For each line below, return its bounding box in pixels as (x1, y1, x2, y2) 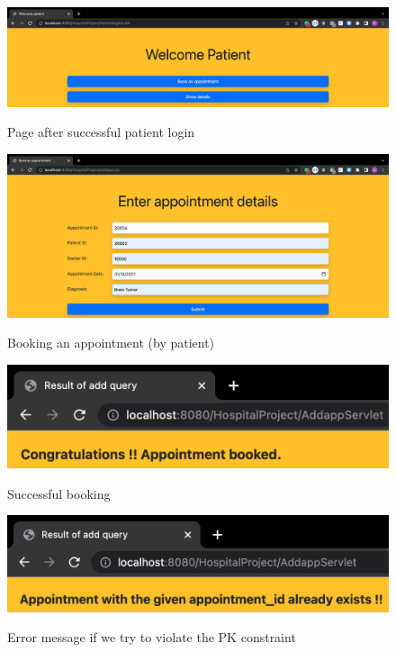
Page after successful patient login (7, 122, 195, 141)
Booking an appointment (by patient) (7, 333, 215, 352)
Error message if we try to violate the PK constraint (7, 628, 296, 647)
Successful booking (7, 484, 111, 503)
